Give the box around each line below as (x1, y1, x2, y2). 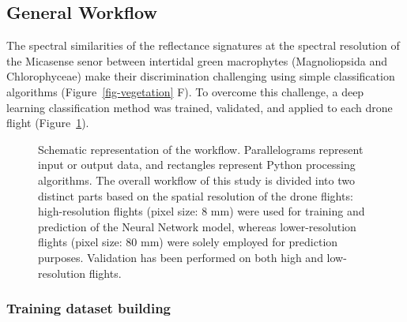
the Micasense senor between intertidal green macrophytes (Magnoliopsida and (6, 52, 387, 69)
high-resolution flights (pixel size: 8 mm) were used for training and (38, 203, 365, 219)
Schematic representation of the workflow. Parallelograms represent (38, 140, 364, 157)
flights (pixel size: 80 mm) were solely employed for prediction (38, 234, 338, 250)
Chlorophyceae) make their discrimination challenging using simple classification (6, 68, 395, 84)
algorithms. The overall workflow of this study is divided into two (38, 171, 355, 188)
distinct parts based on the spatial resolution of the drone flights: (38, 187, 353, 204)
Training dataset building (6, 298, 171, 318)
